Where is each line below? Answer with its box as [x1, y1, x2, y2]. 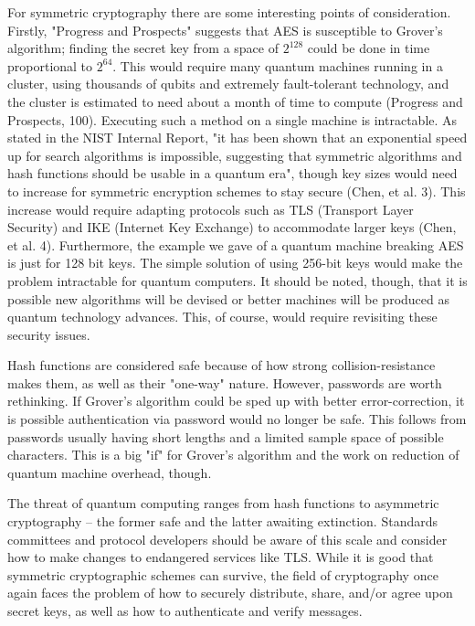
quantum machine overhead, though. [7, 462, 212, 482]
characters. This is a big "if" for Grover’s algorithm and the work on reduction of [7, 445, 459, 464]
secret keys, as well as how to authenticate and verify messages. [7, 601, 363, 620]
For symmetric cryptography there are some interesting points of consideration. [7, 3, 451, 21]
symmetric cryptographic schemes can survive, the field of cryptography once [7, 565, 438, 584]
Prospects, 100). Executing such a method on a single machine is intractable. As [7, 110, 458, 129]
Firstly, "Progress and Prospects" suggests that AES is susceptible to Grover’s [7, 20, 443, 39]
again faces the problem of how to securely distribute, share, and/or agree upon [7, 583, 453, 602]
